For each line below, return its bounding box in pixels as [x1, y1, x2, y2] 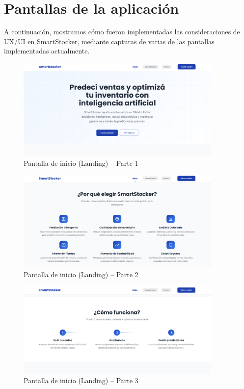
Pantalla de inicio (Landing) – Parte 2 [24, 269, 138, 280]
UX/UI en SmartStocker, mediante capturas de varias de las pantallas [4, 36, 215, 46]
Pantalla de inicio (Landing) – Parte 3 [24, 375, 138, 386]
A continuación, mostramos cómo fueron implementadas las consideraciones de [4, 26, 240, 37]
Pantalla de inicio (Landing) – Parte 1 [24, 157, 138, 168]
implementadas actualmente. [4, 46, 90, 56]
